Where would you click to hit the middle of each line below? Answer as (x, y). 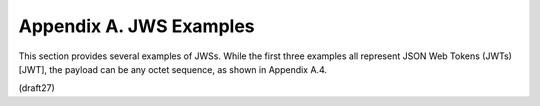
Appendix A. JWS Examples (136, 26)
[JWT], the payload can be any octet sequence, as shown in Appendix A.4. (172, 69)
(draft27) (36, 88)
